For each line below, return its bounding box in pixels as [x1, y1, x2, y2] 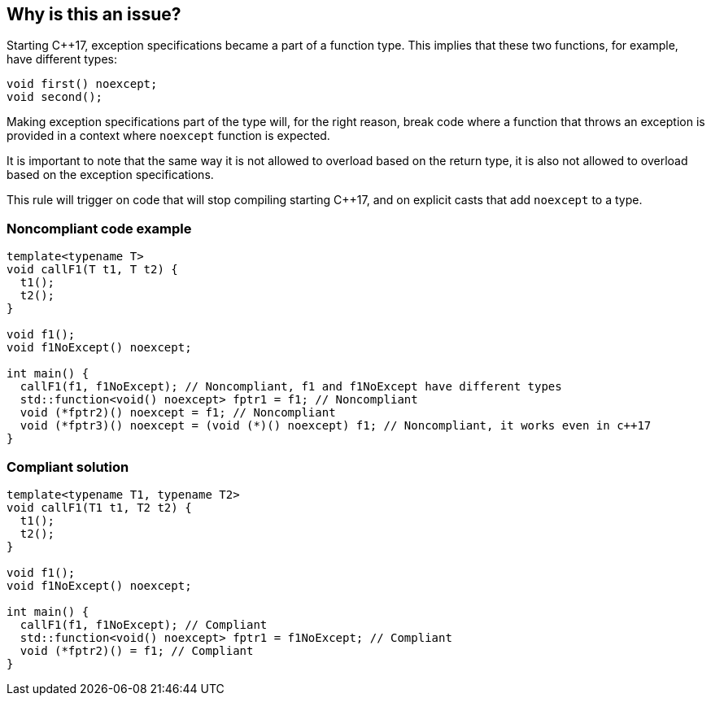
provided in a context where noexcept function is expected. [7, 129, 330, 143]
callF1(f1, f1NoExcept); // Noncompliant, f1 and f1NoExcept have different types [20, 380, 562, 394]
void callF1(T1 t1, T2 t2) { [7, 500, 192, 514]
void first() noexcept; [7, 77, 158, 91]
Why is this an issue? [7, 4, 181, 24]
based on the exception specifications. [7, 168, 214, 182]
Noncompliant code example [7, 220, 192, 237]
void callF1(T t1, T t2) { [7, 263, 178, 277]
